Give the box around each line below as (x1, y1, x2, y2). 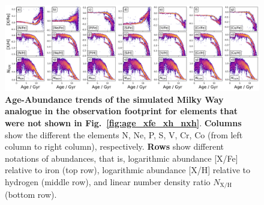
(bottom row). (5, 188, 57, 201)
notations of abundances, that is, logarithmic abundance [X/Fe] (5, 151, 238, 164)
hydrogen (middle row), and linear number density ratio (5, 176, 211, 188)
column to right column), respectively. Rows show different (5, 140, 224, 153)
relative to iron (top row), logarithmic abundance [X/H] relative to (5, 164, 250, 176)
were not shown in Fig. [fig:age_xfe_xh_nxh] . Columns (5, 117, 242, 129)
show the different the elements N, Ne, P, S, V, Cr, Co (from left (5, 128, 243, 141)
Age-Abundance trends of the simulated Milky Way (5, 93, 224, 105)
